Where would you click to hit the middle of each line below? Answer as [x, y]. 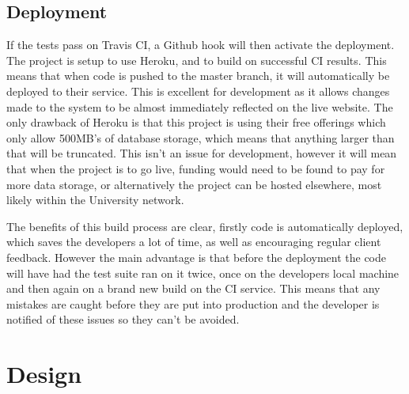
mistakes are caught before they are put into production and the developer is [193, 303]
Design [44, 374]
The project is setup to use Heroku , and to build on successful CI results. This [197, 60]
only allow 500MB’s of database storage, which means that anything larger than [201, 137]
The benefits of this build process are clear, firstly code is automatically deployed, [205, 226]
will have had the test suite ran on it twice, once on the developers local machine [203, 273]
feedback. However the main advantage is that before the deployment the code [197, 257]
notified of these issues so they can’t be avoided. [123, 319]
